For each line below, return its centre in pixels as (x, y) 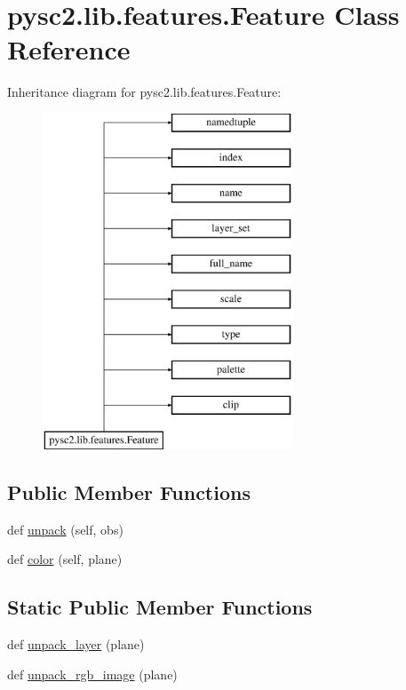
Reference (69, 49)
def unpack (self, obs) (65, 529)
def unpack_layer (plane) (76, 644)
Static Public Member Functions (160, 607)
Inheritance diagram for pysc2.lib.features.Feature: (144, 92)
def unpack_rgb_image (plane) (92, 674)
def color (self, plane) (65, 559)
